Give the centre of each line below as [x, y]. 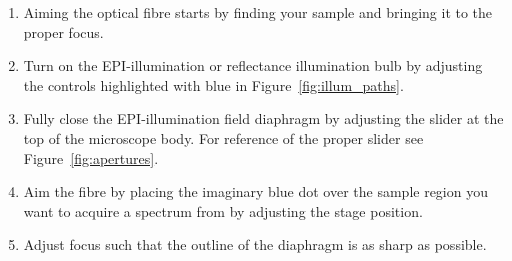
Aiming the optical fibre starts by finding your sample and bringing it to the [258, 12]
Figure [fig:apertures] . [91, 157]
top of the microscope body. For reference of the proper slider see [223, 137]
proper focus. [63, 31]
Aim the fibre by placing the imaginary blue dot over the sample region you [255, 191]
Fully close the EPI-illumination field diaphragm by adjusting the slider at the [263, 118]
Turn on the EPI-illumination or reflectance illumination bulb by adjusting [253, 65]
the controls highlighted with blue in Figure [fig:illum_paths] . [213, 84]
